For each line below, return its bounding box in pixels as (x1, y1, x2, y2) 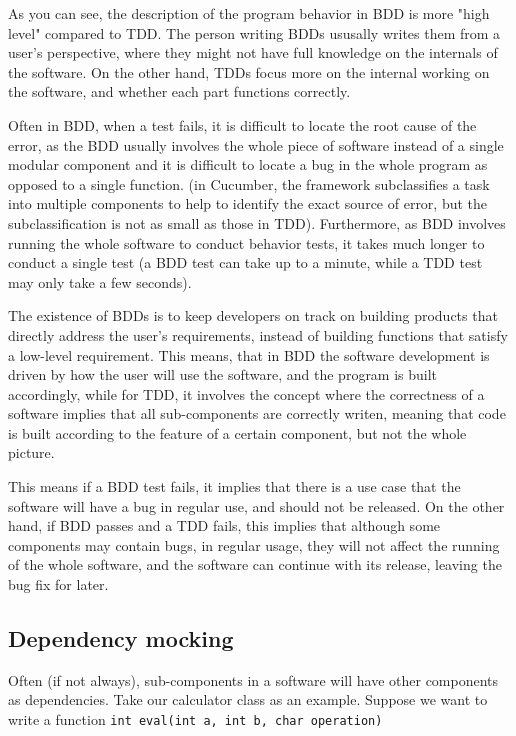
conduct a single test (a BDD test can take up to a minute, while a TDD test (8, 252, 483, 273)
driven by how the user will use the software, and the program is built (8, 364, 438, 385)
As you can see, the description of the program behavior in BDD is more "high (8, 3, 490, 23)
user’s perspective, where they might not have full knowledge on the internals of (8, 42, 498, 63)
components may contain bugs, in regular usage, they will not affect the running (8, 534, 500, 555)
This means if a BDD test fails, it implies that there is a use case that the (8, 476, 461, 497)
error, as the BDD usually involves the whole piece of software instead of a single (8, 134, 504, 155)
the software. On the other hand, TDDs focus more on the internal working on (8, 61, 490, 82)
